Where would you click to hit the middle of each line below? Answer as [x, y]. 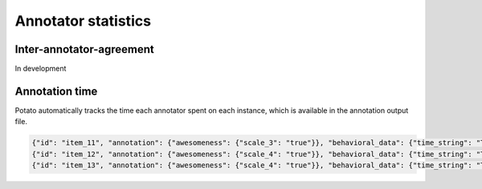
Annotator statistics [83, 21]
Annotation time [56, 91]
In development [41, 69]
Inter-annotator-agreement [84, 49]
